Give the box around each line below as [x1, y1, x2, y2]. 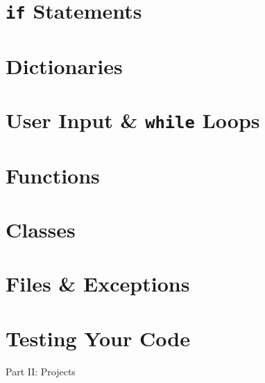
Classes [6, 215, 76, 243]
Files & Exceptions [6, 269, 190, 298]
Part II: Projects [6, 364, 76, 378]
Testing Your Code [6, 323, 190, 352]
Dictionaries [6, 51, 123, 80]
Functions [6, 161, 100, 189]
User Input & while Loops [6, 106, 260, 134]
